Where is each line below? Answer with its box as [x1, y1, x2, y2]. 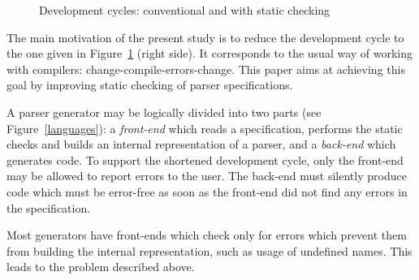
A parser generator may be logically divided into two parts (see [6, 103, 322, 120]
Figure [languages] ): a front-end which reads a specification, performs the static [6, 119, 403, 136]
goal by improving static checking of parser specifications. [6, 76, 293, 93]
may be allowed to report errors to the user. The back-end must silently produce [6, 167, 407, 184]
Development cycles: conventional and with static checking [39, 2, 330, 18]
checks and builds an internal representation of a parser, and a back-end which [6, 136, 396, 153]
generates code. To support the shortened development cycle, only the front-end [6, 151, 404, 168]
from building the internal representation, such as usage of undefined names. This [6, 242, 413, 259]
